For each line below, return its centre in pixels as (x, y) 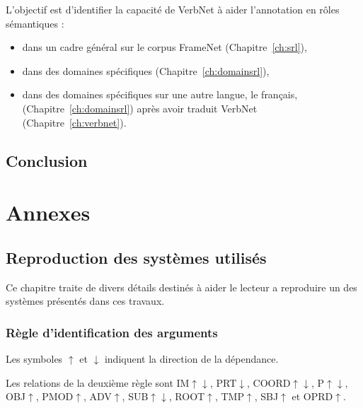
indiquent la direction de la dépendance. (191, 358)
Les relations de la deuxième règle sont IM (98, 382)
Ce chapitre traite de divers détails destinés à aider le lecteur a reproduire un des (181, 287)
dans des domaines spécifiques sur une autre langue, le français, (160, 94)
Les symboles (34, 358)
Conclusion (47, 160)
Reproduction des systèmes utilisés (136, 257)
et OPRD (312, 396)
